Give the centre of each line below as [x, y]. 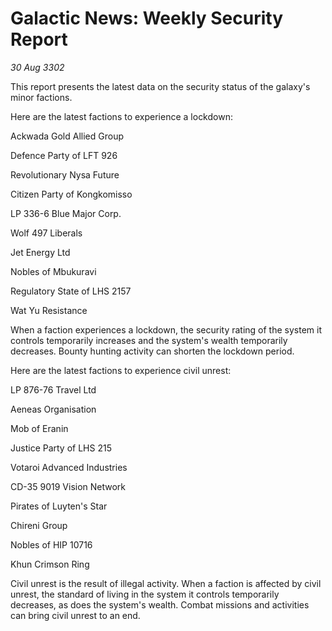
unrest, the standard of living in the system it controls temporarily [145, 594]
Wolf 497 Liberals [46, 233]
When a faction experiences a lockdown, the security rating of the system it [166, 329]
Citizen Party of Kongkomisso [71, 194]
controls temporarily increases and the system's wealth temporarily [149, 340]
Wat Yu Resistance [49, 310]
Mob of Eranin [39, 428]
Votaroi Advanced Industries [69, 467]
